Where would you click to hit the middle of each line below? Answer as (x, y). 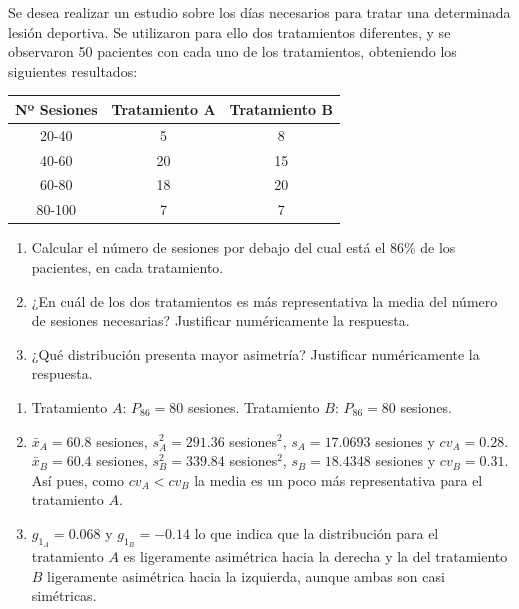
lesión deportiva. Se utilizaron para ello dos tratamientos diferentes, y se (229, 31)
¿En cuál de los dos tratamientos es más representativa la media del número (264, 300)
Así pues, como (78, 479)
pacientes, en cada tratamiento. (127, 266)
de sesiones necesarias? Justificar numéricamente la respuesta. (220, 320)
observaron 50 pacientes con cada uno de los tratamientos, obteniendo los (232, 51)
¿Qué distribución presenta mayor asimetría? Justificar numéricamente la (255, 353)
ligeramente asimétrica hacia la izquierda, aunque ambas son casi (246, 575)
